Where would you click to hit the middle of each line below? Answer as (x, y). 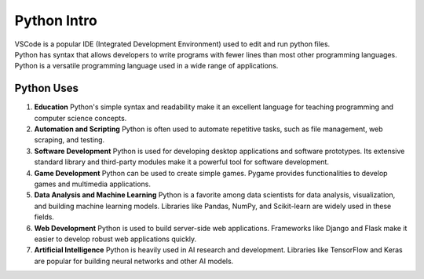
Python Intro (56, 20)
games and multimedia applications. (92, 184)
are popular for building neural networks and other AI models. (134, 261)
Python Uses (46, 88)
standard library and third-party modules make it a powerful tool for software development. (182, 162)
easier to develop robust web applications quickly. (115, 239)
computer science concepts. (80, 118)
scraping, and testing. (69, 140)
